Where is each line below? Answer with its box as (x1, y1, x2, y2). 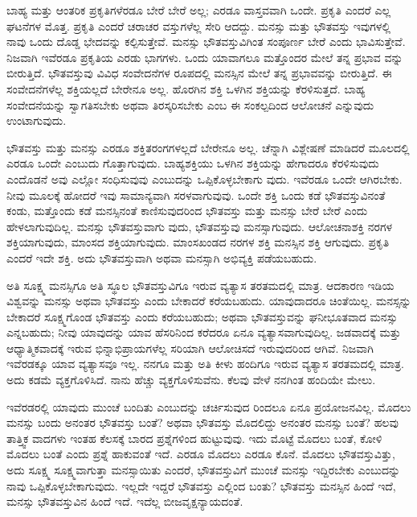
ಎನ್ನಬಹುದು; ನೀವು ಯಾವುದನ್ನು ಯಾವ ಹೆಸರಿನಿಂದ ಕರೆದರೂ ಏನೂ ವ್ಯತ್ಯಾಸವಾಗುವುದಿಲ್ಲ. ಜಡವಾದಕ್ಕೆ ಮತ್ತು (6, 324, 401, 341)
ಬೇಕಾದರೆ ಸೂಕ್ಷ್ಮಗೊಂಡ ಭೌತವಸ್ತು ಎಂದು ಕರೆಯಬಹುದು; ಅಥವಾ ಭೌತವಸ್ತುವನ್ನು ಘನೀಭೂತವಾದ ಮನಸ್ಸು (6, 308, 398, 325)
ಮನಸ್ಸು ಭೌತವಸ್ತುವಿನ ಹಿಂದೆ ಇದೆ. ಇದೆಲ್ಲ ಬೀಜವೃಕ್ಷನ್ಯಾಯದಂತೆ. (6, 493, 243, 510)
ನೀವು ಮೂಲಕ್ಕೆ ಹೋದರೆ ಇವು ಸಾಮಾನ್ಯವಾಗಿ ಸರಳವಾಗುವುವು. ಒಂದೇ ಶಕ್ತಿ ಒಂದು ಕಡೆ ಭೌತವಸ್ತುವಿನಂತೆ (6, 186, 386, 203)
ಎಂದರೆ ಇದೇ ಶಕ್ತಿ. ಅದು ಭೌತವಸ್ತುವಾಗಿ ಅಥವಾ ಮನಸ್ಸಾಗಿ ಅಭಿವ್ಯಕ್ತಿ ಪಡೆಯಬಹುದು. (6, 249, 317, 266)
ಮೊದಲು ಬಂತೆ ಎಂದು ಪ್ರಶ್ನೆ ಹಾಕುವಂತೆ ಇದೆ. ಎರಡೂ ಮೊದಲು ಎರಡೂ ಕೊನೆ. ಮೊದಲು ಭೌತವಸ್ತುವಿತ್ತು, (6, 445, 395, 462)
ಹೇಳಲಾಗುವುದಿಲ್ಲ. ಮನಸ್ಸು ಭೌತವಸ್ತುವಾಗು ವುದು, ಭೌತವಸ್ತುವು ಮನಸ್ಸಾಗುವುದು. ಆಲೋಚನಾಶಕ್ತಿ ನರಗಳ (6, 217, 393, 234)
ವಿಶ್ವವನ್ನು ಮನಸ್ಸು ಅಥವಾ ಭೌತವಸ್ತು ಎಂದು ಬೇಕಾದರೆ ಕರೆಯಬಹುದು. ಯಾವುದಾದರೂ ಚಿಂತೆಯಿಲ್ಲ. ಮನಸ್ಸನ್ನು (6, 292, 411, 309)
